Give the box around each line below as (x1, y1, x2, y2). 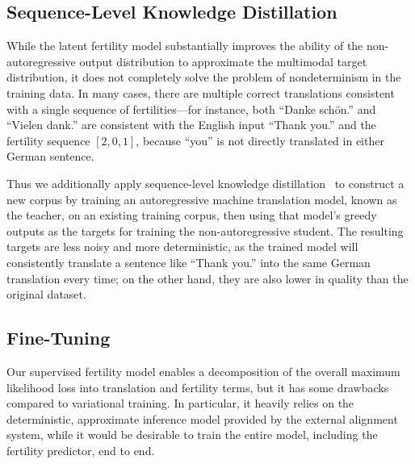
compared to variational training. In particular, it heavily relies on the (6, 395, 354, 412)
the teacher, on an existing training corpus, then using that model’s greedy (6, 207, 377, 224)
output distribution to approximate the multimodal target (79, 52, 367, 69)
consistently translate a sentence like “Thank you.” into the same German (6, 253, 371, 270)
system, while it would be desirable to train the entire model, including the (6, 426, 378, 443)
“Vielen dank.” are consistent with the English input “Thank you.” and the (6, 116, 376, 133)
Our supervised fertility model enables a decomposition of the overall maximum (6, 362, 400, 379)
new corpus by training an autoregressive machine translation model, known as (6, 190, 397, 207)
